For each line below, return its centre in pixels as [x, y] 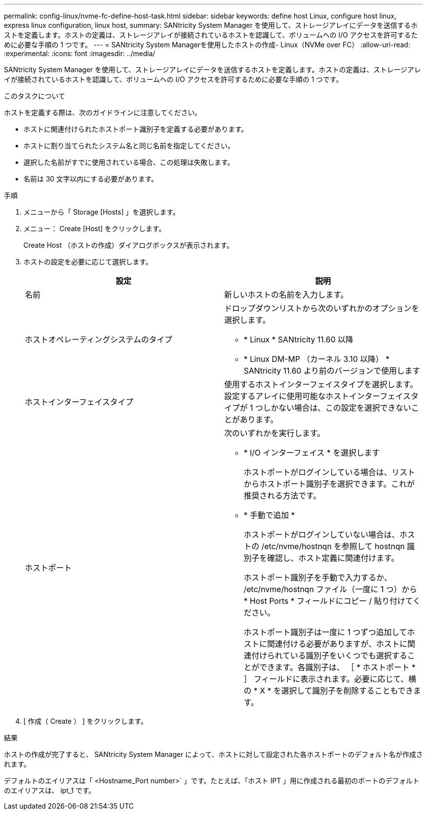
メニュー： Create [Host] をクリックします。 [95, 228]
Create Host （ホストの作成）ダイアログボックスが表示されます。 [128, 245]
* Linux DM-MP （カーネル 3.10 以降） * [317, 359]
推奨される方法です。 [282, 496]
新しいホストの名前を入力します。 [286, 295]
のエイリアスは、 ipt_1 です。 [50, 790]
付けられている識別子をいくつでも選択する [330, 655]
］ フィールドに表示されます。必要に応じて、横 [330, 679]
